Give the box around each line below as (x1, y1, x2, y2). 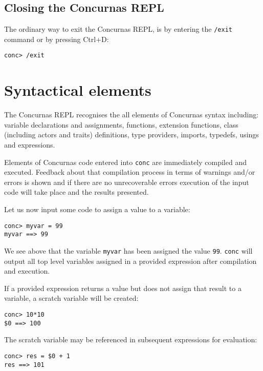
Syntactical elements (4, 79, 151, 100)
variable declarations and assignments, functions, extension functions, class (4, 119, 238, 130)
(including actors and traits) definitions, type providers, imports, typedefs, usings (4, 129, 259, 140)
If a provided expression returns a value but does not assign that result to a (4, 282, 242, 293)
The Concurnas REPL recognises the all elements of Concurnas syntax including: (4, 109, 259, 120)
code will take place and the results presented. (4, 187, 149, 197)
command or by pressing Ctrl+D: (4, 33, 109, 44)
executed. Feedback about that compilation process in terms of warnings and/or (4, 167, 255, 177)
